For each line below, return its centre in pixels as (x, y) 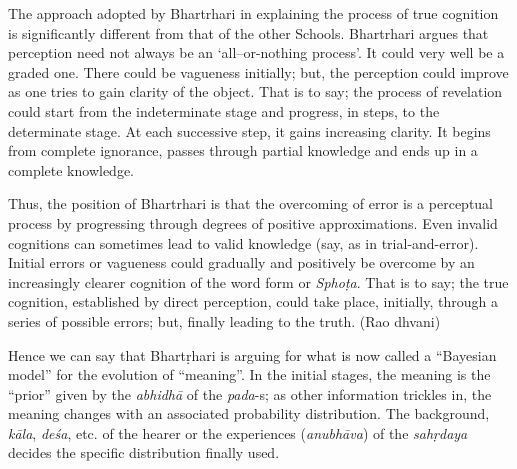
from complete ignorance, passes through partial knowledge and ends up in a (243, 150)
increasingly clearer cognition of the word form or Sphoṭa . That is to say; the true (258, 281)
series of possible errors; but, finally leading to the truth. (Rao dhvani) (224, 320)
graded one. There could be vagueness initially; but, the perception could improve (258, 71)
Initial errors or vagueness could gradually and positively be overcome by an (241, 262)
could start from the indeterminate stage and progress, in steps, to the (224, 110)
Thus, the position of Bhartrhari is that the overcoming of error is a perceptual (251, 203)
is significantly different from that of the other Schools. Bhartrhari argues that (248, 32)
